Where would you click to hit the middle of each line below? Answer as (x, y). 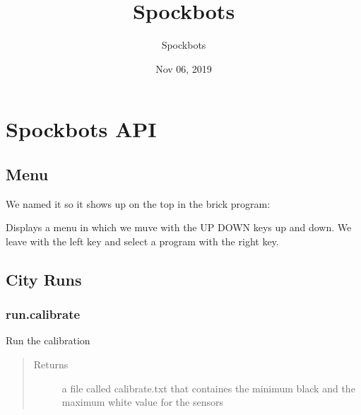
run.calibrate (43, 314)
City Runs (44, 279)
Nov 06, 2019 (184, 68)
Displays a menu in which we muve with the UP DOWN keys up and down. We (179, 227)
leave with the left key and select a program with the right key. (142, 241)
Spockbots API (81, 129)
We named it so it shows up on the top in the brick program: (138, 203)
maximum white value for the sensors (142, 402)
